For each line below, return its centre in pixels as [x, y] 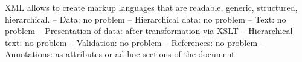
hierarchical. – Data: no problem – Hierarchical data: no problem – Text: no [146, 19]
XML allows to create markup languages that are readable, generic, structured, [151, 7]
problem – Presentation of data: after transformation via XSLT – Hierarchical [149, 31]
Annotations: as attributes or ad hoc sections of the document [120, 54]
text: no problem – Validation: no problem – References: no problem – [135, 42]
